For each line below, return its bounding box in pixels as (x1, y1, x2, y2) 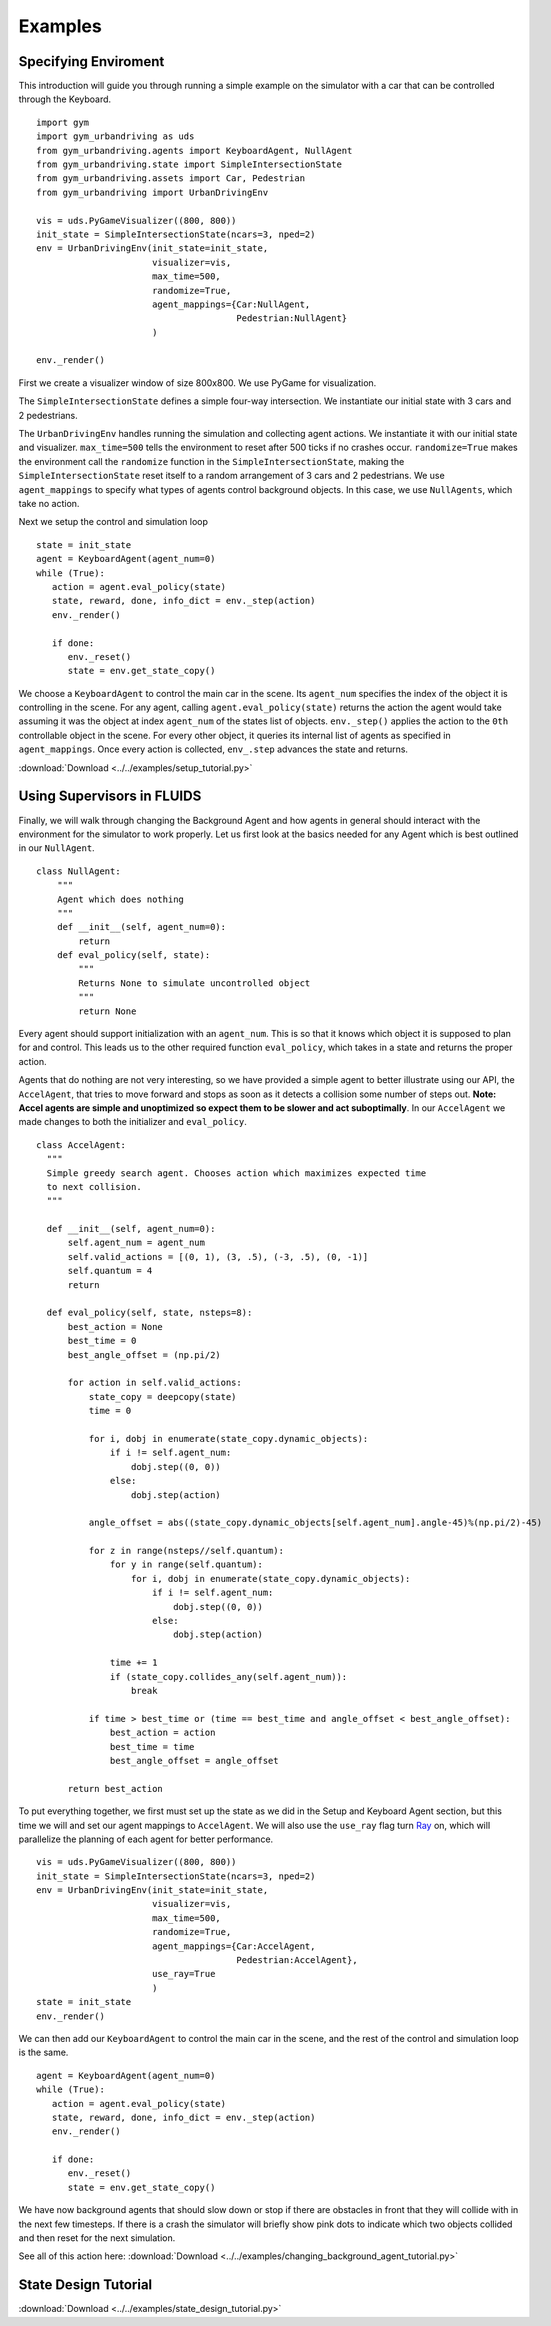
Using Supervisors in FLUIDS (18, 788, 202, 805)
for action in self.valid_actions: (67, 1377, 242, 1389)
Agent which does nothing (56, 893, 185, 905)
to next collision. (46, 1181, 142, 1192)
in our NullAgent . (18, 842, 95, 854)
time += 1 (110, 1657, 158, 1669)
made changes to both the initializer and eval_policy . (18, 1116, 247, 1128)
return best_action (67, 1783, 164, 1794)
